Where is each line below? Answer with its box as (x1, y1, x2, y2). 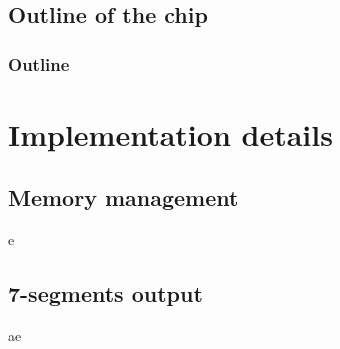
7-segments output (8, 278, 203, 309)
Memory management (8, 182, 239, 213)
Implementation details (8, 113, 333, 154)
